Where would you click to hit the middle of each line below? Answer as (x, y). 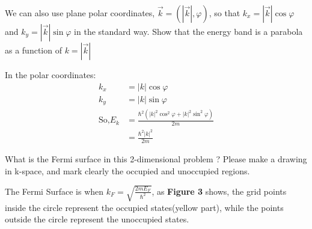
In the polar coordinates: (50, 75)
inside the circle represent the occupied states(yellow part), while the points (144, 207)
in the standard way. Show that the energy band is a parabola (188, 31)
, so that (225, 13)
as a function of (33, 50)
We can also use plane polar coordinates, (80, 13)
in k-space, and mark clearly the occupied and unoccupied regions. (127, 170)
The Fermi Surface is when (54, 191)
